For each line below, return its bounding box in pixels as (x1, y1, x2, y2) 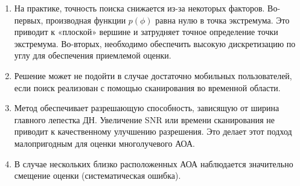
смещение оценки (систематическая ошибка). (14, 169, 181, 182)
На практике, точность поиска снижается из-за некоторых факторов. (14, 2, 265, 14)
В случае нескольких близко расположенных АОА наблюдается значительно (14, 157, 293, 170)
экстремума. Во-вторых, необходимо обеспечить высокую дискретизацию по (14, 37, 296, 50)
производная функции (46, 13, 126, 26)
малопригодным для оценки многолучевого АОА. (14, 136, 195, 149)
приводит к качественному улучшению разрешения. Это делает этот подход (14, 125, 292, 138)
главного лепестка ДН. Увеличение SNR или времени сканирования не (14, 113, 275, 126)
